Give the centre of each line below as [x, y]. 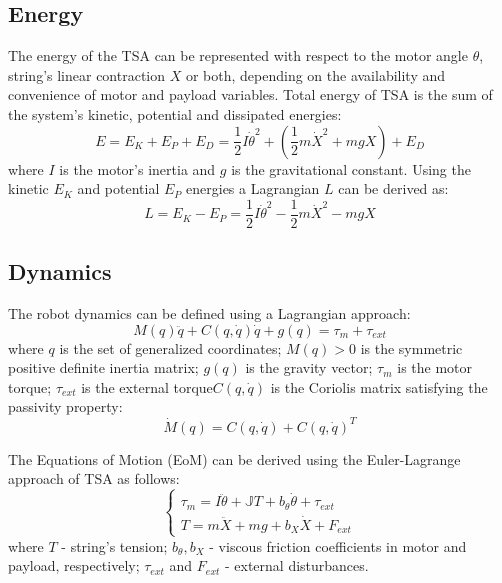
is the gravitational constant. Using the [351, 168]
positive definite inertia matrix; [103, 367]
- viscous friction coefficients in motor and [338, 545]
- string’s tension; [114, 545]
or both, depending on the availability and [315, 74]
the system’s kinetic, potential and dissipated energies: [175, 113]
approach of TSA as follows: [94, 478]
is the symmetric [411, 347]
